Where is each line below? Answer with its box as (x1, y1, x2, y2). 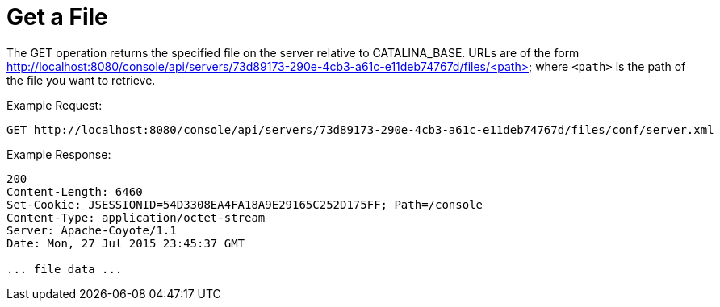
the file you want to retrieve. (6, 73, 156, 87)
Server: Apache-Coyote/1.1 (6, 223, 177, 237)
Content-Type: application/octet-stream (6, 210, 266, 224)
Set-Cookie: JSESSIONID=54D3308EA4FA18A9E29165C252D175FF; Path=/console (6, 197, 483, 211)
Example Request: (6, 97, 103, 112)
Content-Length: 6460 (6, 185, 143, 198)
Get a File (6, 3, 108, 31)
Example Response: (6, 147, 111, 161)
